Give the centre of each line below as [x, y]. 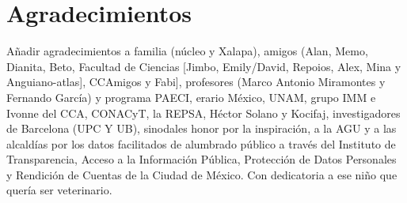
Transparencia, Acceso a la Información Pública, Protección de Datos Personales [202, 159]
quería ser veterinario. [59, 190]
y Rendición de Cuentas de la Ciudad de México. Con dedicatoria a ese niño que [202, 174]
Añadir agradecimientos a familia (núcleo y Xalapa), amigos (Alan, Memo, [187, 51]
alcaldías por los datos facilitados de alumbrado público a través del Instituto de [201, 143]
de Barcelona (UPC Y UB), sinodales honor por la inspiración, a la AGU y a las [202, 128]
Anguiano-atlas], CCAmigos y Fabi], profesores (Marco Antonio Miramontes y [196, 82]
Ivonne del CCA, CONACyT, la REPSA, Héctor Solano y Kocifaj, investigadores [203, 113]
